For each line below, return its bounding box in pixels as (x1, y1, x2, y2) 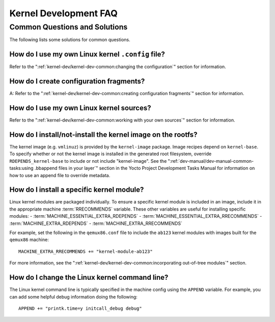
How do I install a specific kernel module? (9, 186, 144, 194)
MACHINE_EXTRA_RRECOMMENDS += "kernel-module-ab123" (18, 248, 153, 254)
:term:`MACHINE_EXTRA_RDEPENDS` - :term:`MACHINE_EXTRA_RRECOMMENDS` (9, 220, 183, 226)
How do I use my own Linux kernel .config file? (9, 50, 166, 58)
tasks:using (9, 165, 34, 171)
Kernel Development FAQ (9, 8, 118, 19)
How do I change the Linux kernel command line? (9, 273, 169, 282)
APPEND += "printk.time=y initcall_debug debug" (18, 305, 142, 311)
